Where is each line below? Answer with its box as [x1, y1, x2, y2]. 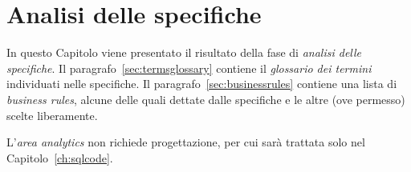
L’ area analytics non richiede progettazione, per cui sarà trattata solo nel [6, 134, 365, 150]
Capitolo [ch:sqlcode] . [6, 149, 113, 166]
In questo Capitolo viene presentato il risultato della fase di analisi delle [6, 44, 362, 61]
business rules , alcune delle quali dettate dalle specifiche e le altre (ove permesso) [6, 90, 405, 107]
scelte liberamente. [6, 106, 98, 123]
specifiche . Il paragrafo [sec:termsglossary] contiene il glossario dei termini [6, 59, 372, 76]
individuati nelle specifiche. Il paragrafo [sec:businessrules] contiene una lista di [6, 75, 397, 92]
